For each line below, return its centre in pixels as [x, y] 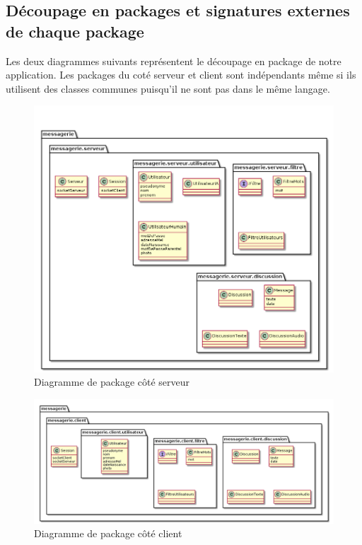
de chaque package [75, 31]
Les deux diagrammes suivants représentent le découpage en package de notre [174, 61]
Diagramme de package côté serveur [112, 382]
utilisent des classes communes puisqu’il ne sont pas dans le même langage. [168, 88]
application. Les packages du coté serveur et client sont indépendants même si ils [181, 75]
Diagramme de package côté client [108, 533]
